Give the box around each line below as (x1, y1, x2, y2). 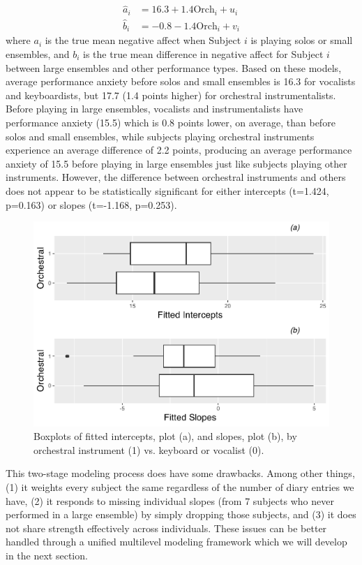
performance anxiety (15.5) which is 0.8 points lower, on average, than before (6, 115, 335, 129)
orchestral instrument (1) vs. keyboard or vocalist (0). (33, 442, 264, 457)
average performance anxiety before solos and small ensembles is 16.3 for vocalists (6, 74, 356, 89)
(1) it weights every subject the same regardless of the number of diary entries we (6, 480, 354, 494)
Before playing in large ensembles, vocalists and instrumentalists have (6, 101, 303, 116)
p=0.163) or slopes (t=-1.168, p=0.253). (6, 197, 177, 212)
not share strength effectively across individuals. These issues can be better (6, 520, 327, 535)
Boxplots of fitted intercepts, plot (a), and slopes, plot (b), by (33, 429, 297, 443)
